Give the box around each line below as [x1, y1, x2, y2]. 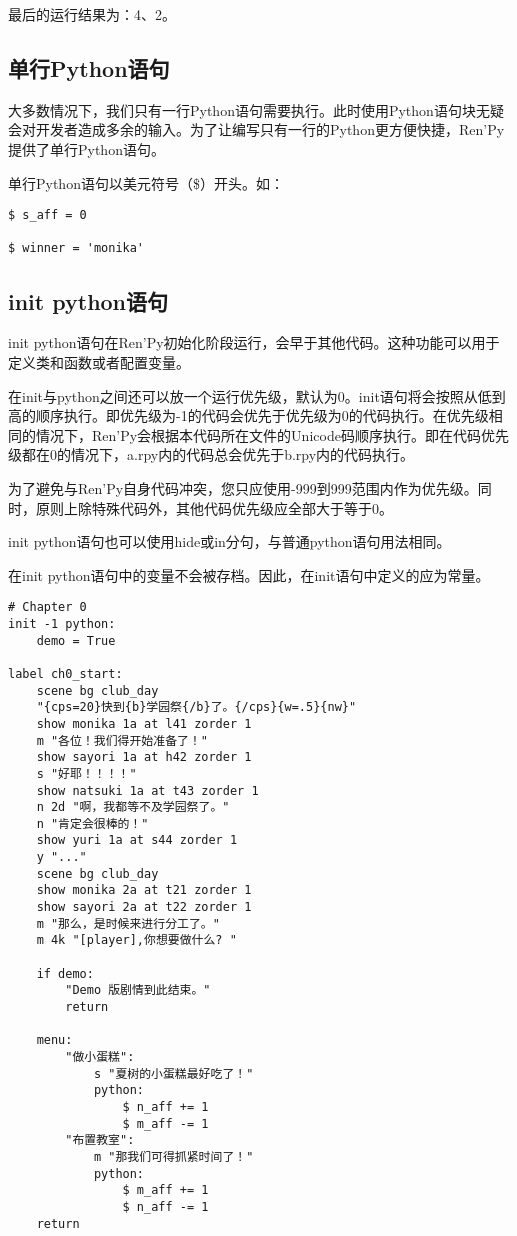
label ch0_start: [8, 666, 123, 681]
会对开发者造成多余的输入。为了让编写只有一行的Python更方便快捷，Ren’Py [8, 119, 505, 140]
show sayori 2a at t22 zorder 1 [36, 900, 252, 915]
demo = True [36, 633, 116, 648]
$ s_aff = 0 [8, 208, 87, 223]
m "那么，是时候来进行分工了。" [36, 916, 220, 931]
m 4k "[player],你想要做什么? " [36, 933, 237, 948]
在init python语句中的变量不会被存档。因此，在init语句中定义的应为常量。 [8, 564, 490, 585]
